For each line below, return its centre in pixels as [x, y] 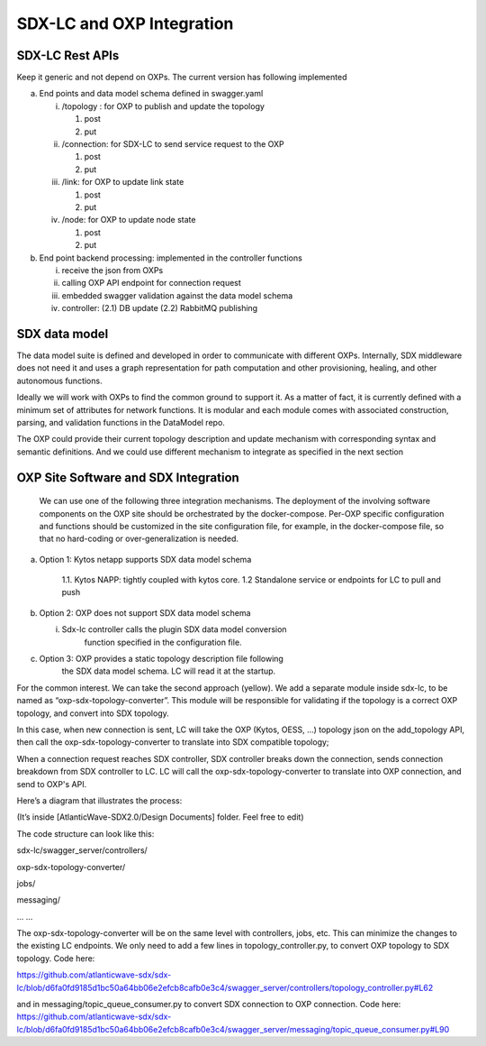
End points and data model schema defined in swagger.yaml [151, 94]
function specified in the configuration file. [163, 642]
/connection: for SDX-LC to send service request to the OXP [173, 144]
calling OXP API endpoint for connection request [152, 283]
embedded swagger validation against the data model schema [177, 295]
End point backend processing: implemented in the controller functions [171, 258]
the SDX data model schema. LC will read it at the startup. [169, 671]
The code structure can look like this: [85, 833]
